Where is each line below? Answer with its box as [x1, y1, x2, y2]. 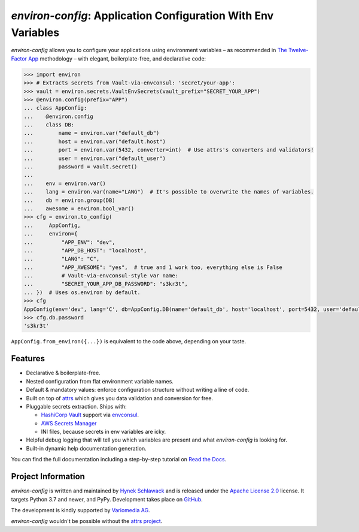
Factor [11, 55, 27, 62]
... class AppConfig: [23, 105, 87, 111]
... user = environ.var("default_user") [23, 155, 166, 162]
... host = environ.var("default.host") [23, 138, 166, 145]
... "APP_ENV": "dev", [23, 238, 116, 246]
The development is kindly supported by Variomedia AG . [11, 506, 150, 513]
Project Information [11, 471, 85, 482]
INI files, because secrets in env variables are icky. [41, 428, 166, 436]
